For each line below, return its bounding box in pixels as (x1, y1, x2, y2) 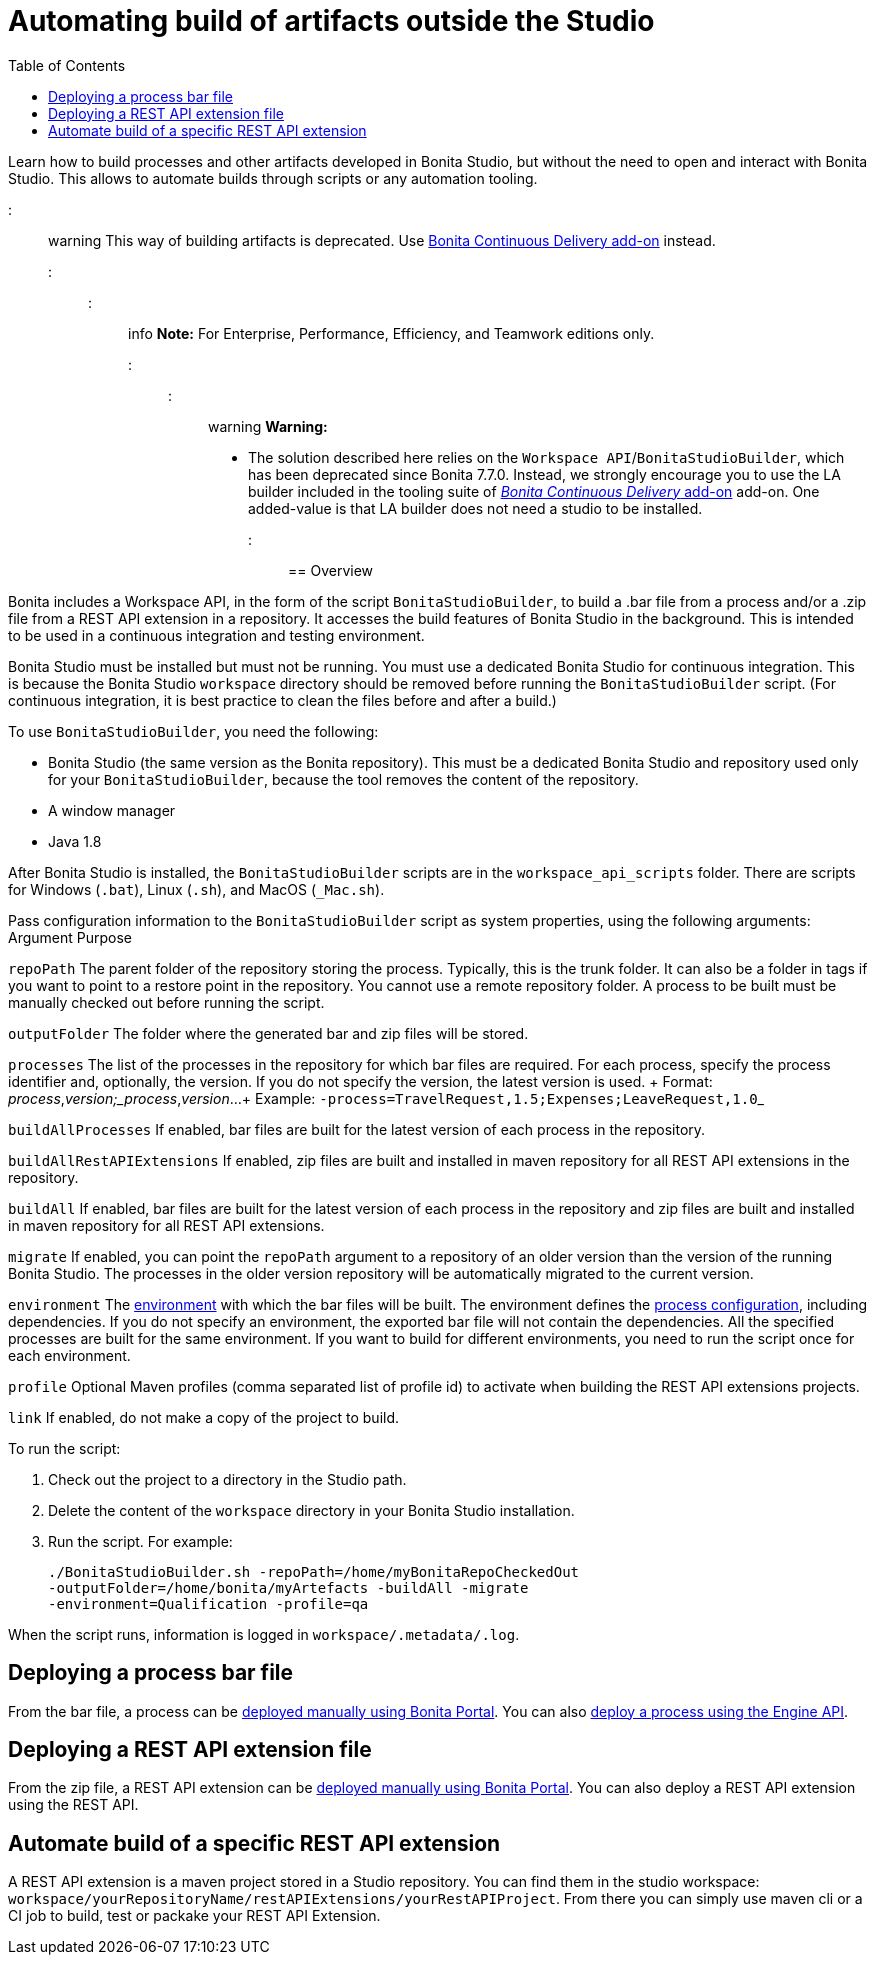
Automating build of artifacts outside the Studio (8, 4, 655, 38)
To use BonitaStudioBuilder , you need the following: (8, 722, 379, 740)
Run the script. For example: (48, 1532, 233, 1550)
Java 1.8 (48, 832, 102, 850)
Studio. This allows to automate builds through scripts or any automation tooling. (8, 169, 538, 187)
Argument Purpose (8, 928, 133, 946)
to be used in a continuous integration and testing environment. (8, 626, 425, 644)
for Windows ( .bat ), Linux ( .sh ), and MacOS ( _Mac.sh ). (8, 880, 385, 898)
